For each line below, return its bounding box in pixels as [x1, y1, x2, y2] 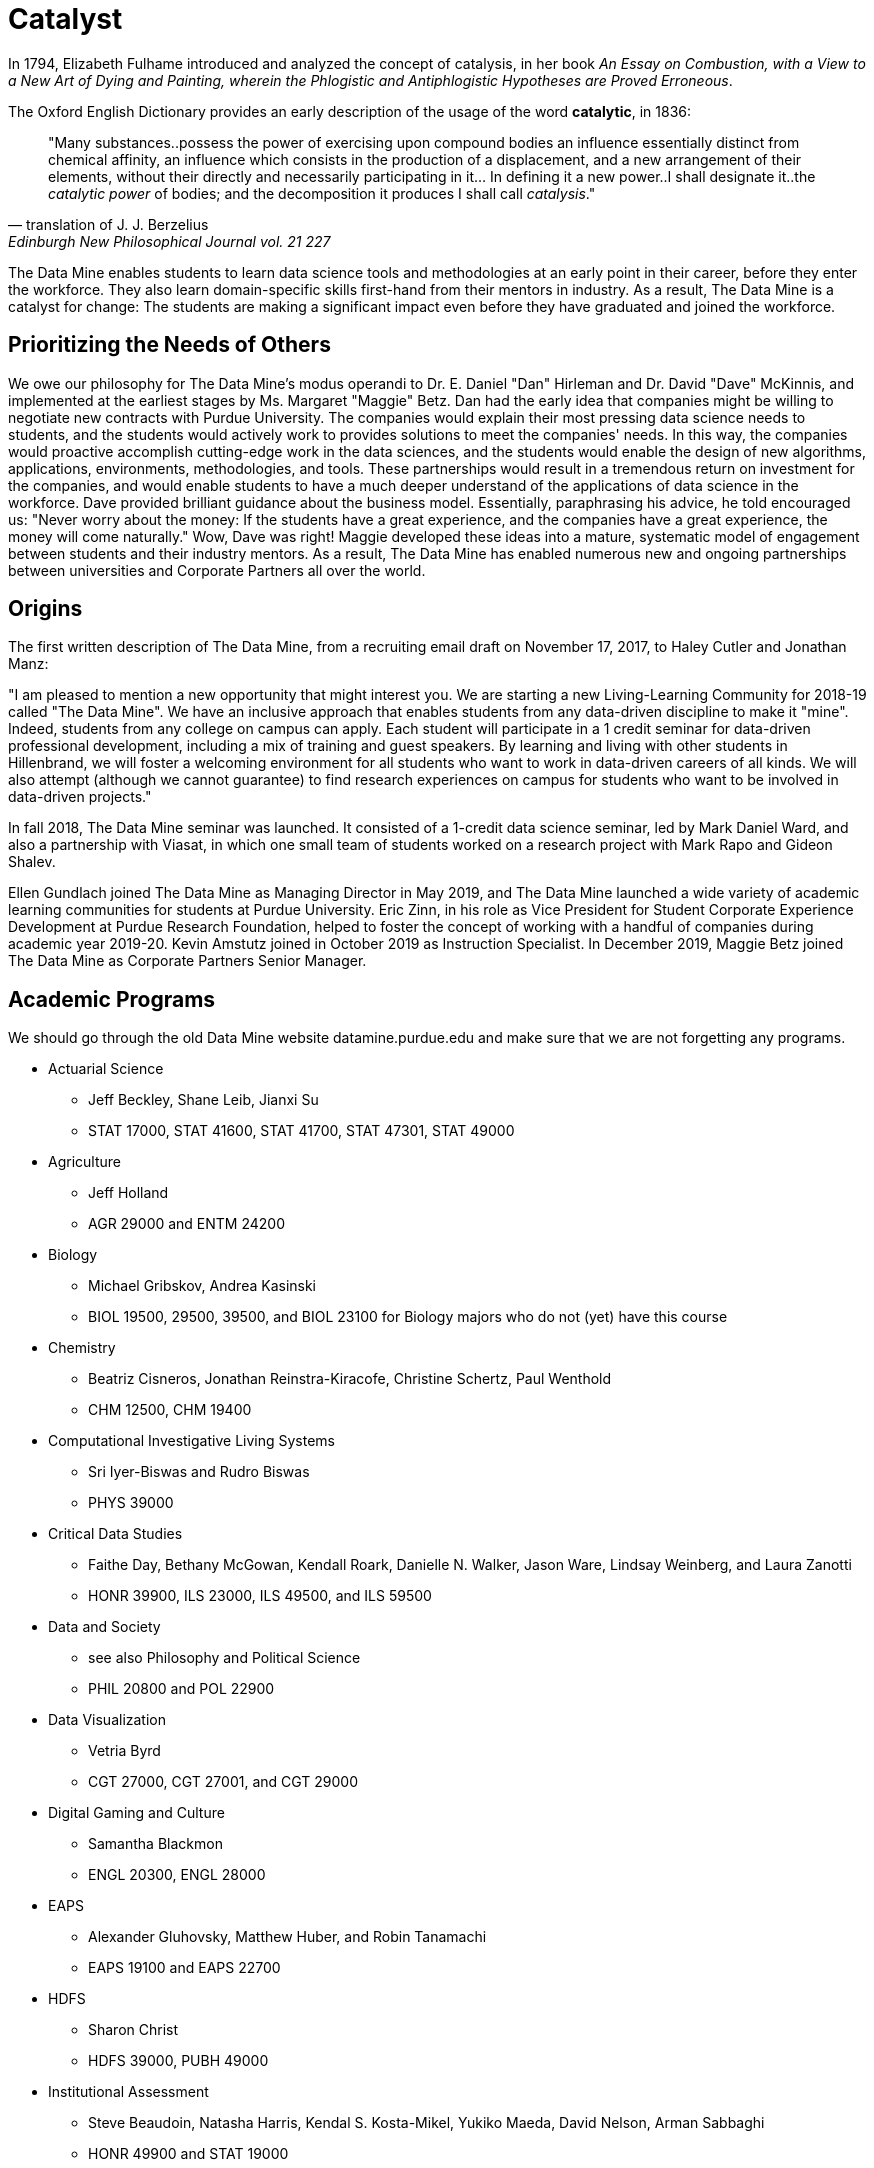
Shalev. [8, 853, 56, 871]
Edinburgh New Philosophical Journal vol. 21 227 [8, 232, 331, 250]
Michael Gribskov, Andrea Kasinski [88, 1277, 317, 1295]
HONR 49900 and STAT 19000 [88, 2145, 289, 2163]
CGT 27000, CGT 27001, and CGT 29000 [88, 1773, 358, 1791]
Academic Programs [8, 986, 216, 1012]
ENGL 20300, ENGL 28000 [88, 1866, 266, 1884]
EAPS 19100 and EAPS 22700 [88, 1959, 281, 1977]
